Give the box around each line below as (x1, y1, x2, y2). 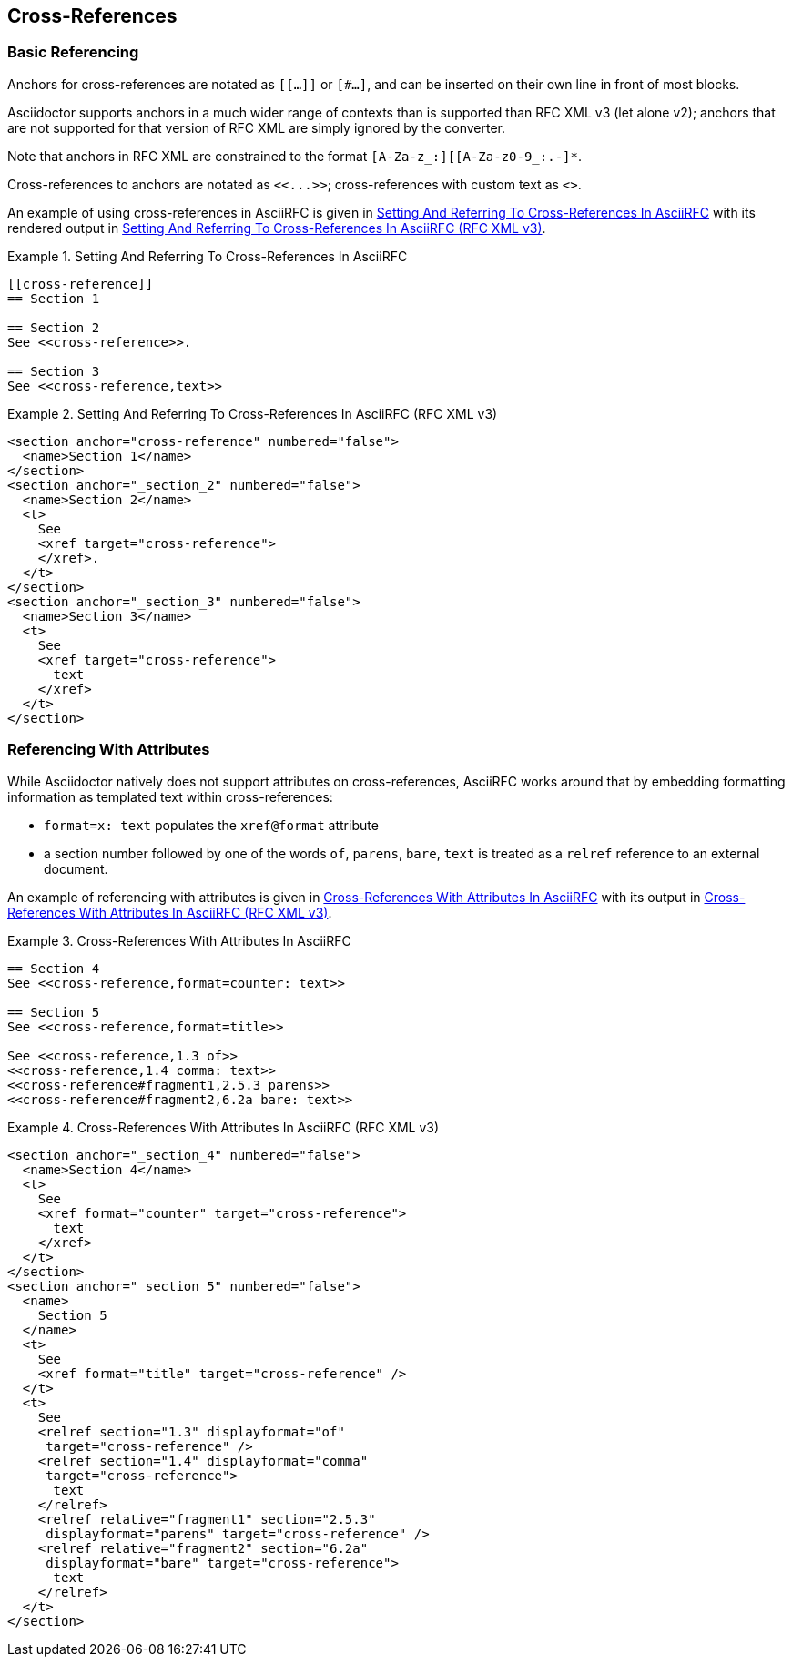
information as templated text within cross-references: (7, 788, 333, 805)
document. (44, 860, 108, 877)
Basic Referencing (7, 43, 139, 62)
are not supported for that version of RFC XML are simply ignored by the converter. (7, 119, 506, 136)
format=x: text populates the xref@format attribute (44, 817, 379, 833)
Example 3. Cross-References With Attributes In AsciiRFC (7, 932, 351, 949)
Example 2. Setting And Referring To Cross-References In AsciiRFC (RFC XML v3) (7, 405, 498, 421)
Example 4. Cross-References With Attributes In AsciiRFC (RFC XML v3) (7, 1119, 440, 1135)
